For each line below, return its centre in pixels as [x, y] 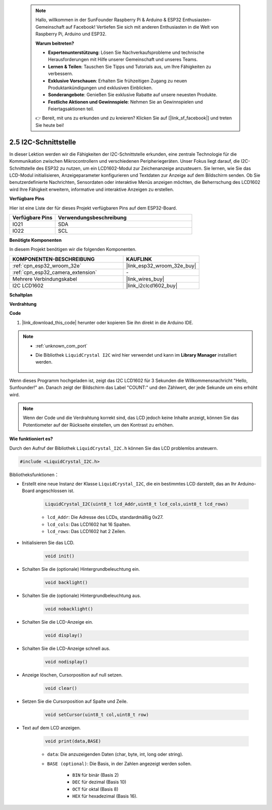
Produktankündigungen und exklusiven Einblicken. [100, 88]
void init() [60, 556]
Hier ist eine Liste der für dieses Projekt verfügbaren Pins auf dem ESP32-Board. [93, 208]
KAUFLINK [139, 259]
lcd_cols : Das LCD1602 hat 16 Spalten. [89, 524]
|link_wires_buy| [145, 279]
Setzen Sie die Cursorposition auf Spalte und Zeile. [75, 701]
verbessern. [60, 74]
